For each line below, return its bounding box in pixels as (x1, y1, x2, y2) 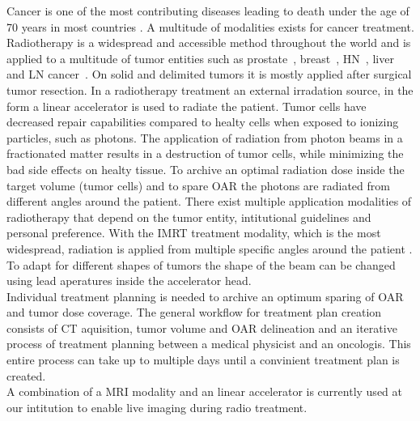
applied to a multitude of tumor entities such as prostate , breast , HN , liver (6, 49, 394, 66)
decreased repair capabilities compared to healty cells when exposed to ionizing (6, 113, 399, 130)
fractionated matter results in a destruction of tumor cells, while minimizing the (6, 145, 404, 162)
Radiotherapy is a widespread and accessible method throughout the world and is (6, 34, 411, 51)
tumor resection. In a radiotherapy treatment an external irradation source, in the (6, 81, 414, 98)
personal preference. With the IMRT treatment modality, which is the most (6, 224, 381, 241)
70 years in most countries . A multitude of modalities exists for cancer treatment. (6, 18, 414, 35)
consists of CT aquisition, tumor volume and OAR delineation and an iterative (6, 319, 397, 336)
